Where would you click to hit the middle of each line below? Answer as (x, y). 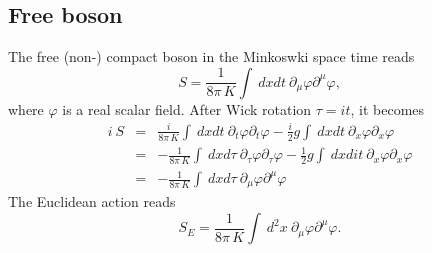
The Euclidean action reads (92, 201)
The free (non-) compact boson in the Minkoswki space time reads (211, 56)
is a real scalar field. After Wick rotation (187, 108)
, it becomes (387, 108)
